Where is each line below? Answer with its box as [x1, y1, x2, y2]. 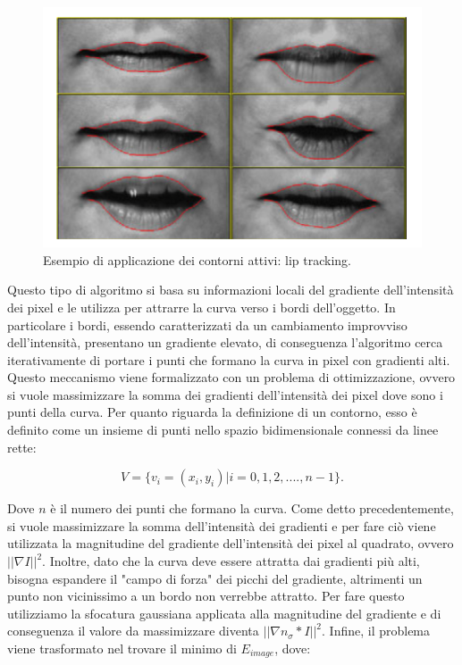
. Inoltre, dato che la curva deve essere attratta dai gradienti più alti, [42, 552, 420, 570]
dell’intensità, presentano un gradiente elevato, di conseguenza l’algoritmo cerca [7, 333, 443, 352]
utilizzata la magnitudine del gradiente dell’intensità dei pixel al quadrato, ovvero [7, 534, 454, 553]
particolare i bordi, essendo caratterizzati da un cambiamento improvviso [7, 315, 407, 334]
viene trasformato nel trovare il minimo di [7, 639, 237, 658]
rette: [7, 437, 37, 456]
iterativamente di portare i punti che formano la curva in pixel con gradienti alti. [7, 350, 450, 369]
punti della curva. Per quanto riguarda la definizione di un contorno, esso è [7, 403, 417, 421]
